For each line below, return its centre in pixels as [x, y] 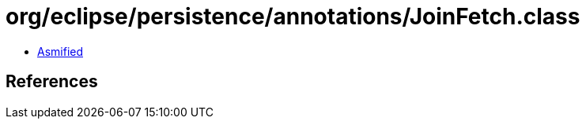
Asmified [60, 51]
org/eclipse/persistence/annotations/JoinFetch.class [293, 17]
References [52, 82]
